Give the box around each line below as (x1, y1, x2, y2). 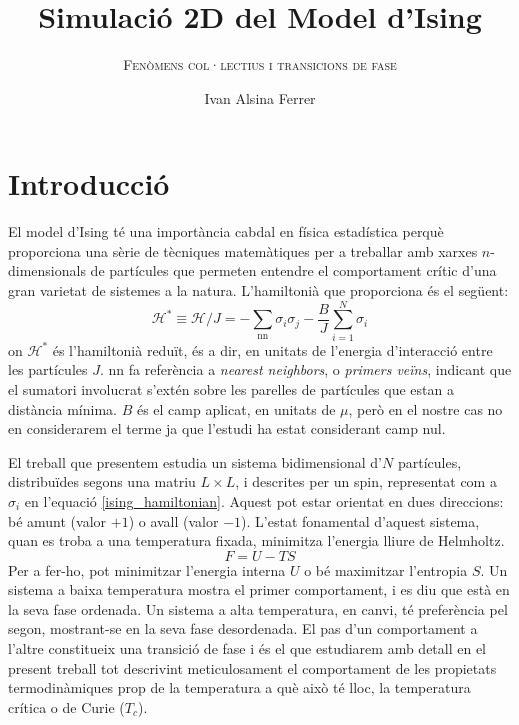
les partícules (8, 359, 88, 380)
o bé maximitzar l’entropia (304, 559, 468, 580)
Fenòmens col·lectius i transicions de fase (123, 54, 397, 75)
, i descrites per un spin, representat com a (235, 471, 497, 492)
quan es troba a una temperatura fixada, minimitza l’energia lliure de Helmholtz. (8, 530, 505, 551)
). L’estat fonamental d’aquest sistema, (241, 510, 480, 531)
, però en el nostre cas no (348, 398, 503, 419)
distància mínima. (8, 398, 117, 419)
